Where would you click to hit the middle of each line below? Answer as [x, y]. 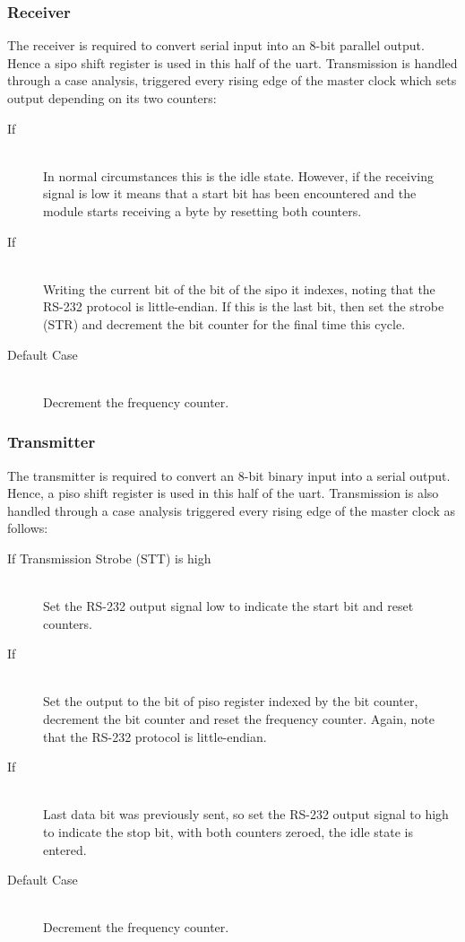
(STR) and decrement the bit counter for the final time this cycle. [224, 323]
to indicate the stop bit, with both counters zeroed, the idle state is [228, 832]
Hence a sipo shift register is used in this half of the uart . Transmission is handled [232, 62]
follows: [28, 528]
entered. [65, 849]
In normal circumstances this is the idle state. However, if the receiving [239, 175]
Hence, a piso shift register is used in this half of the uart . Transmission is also [223, 493]
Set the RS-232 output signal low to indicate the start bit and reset [228, 606]
